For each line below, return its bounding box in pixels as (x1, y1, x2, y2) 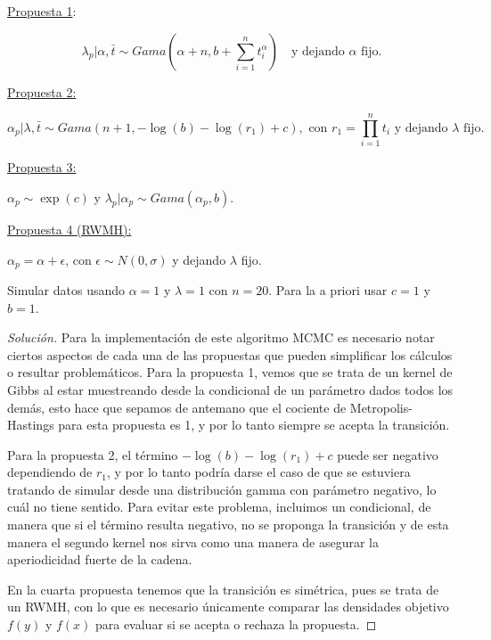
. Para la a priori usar (268, 280, 388, 299)
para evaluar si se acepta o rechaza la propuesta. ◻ (94, 615, 377, 634)
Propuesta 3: (7, 158, 77, 176)
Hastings (7, 415, 54, 434)
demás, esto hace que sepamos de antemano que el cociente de (7, 398, 347, 416)
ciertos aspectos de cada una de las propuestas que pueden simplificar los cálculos (7, 345, 453, 364)
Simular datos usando (7, 280, 126, 299)
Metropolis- (349, 398, 413, 416)
